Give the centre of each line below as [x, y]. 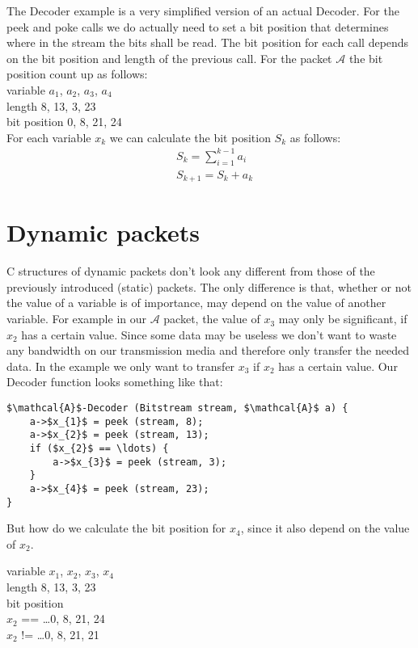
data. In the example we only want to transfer [121, 366]
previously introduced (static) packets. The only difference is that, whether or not [209, 286]
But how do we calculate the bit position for [116, 528]
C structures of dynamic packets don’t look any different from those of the [191, 271]
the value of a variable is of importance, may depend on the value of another [196, 303]
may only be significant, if [343, 319]
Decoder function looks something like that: [115, 382]
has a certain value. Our [338, 366]
